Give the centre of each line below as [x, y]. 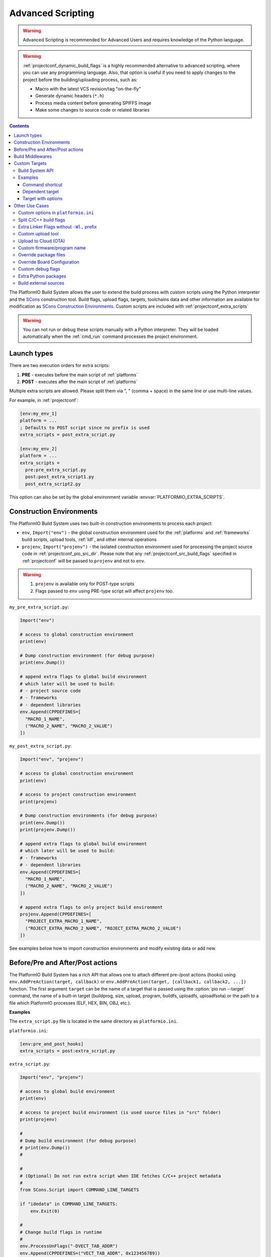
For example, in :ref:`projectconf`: [44, 400]
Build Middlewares [33, 156]
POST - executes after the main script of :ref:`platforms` [80, 382]
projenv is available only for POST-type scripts [85, 584]
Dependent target [41, 192]
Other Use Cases [31, 206]
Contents [19, 126]
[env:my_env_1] [38, 413]
